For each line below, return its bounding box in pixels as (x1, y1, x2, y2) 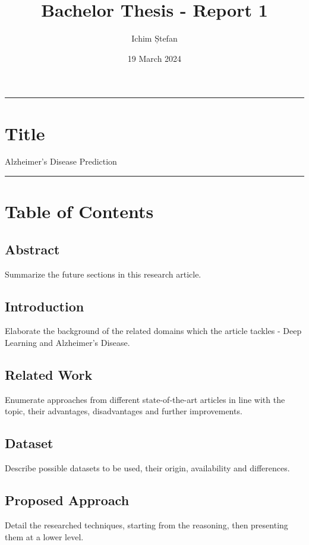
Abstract (5, 240, 60, 258)
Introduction (5, 297, 84, 315)
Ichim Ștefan (131, 32, 178, 45)
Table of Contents (5, 199, 154, 223)
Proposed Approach (5, 491, 130, 509)
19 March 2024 (127, 52, 182, 64)
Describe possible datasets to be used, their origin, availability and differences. (5, 462, 290, 474)
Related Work (5, 365, 93, 383)
